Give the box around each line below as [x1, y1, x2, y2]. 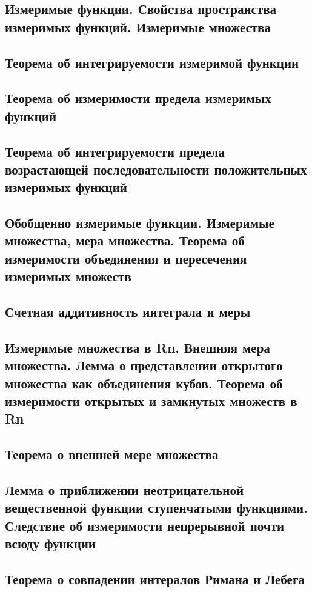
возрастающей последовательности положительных [5, 159, 307, 178]
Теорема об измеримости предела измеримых [5, 88, 271, 107]
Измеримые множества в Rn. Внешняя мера [5, 338, 270, 356]
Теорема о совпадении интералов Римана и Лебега [5, 569, 305, 588]
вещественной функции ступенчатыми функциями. [5, 498, 308, 517]
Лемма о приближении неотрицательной [5, 480, 244, 499]
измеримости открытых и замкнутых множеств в [5, 391, 297, 410]
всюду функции [5, 534, 96, 553]
